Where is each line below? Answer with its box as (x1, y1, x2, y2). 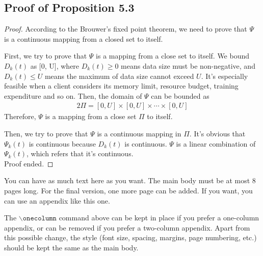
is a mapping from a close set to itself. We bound (96, 50, 250, 61)
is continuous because (29, 138, 96, 149)
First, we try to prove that (4, 50, 87, 61)
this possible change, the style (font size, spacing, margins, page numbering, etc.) (4, 232, 257, 243)
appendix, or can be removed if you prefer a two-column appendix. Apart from (4, 222, 250, 233)
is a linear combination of (176, 138, 256, 149)
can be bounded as (151, 90, 209, 101)
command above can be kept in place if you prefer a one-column (59, 212, 259, 223)
